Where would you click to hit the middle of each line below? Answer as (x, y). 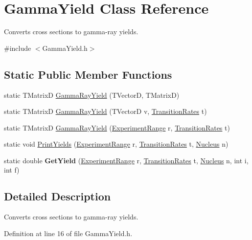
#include (18, 48)
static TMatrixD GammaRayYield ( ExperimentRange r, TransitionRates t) (117, 127)
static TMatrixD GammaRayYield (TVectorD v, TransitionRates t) (105, 111)
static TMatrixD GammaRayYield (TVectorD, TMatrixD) (92, 95)
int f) (12, 170)
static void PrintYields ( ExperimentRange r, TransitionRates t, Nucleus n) (116, 144)
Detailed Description (57, 196)
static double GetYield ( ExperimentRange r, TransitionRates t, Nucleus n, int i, (126, 160)
